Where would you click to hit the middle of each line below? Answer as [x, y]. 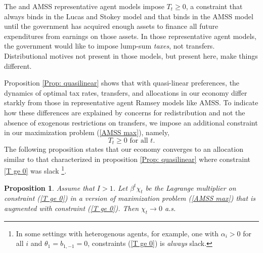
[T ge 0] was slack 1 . [35, 170]
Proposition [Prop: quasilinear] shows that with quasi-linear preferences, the [122, 83]
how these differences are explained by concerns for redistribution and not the [125, 112]
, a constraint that [214, 6]
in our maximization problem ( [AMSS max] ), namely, [87, 132]
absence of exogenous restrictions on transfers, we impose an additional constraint [131, 122]
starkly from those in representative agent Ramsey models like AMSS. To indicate [131, 102]
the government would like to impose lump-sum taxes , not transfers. [109, 46]
